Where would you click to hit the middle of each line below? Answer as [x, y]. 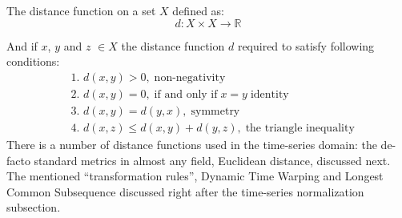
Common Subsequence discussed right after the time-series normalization [185, 191]
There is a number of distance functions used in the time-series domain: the [192, 144]
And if [22, 45]
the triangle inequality [300, 128]
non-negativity [190, 77]
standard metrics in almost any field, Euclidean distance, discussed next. [212, 160]
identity [269, 94]
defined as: [198, 10]
